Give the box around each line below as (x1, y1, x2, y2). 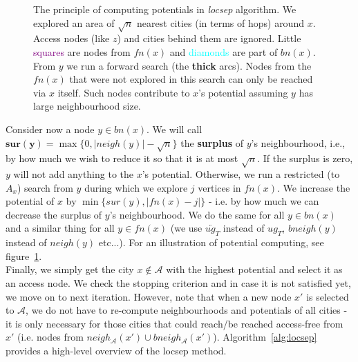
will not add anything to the (13, 167, 134, 181)
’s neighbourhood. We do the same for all (109, 207, 285, 221)
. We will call (147, 121, 202, 136)
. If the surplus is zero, (257, 151, 353, 165)
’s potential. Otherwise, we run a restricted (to (142, 167, 340, 181)
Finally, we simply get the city (6, 262, 134, 276)
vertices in (198, 180, 241, 194)
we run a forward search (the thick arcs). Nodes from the (66, 58, 312, 72)
